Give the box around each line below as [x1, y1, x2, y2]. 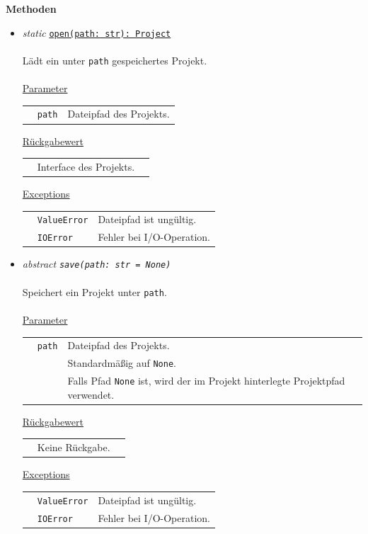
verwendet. [67, 387, 115, 402]
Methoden [6, 1, 57, 16]
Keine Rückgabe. [37, 440, 110, 455]
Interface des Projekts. [37, 159, 135, 174]
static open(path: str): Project [22, 25, 171, 40]
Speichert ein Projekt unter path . [22, 284, 167, 299]
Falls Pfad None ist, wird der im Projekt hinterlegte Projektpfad [67, 373, 345, 388]
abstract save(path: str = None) [22, 256, 171, 271]
